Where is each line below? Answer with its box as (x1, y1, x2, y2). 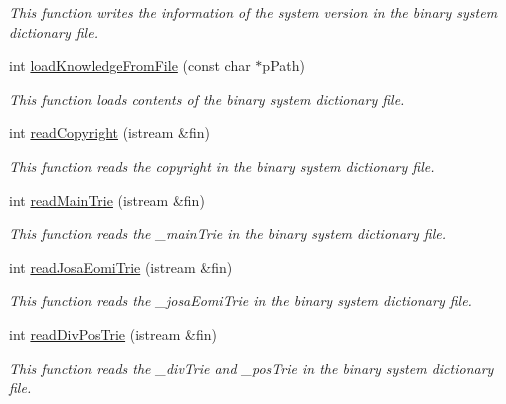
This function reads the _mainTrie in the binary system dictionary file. (9, 223, 446, 244)
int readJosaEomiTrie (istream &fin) (9, 256, 233, 277)
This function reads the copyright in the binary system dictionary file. (9, 155, 435, 176)
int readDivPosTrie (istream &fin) (9, 323, 217, 344)
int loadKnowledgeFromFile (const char (9, 55, 251, 76)
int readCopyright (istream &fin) (9, 122, 210, 143)
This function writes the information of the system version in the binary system (9, 2, 498, 22)
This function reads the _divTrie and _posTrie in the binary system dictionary (9, 357, 494, 378)
